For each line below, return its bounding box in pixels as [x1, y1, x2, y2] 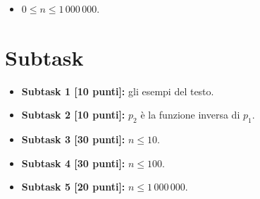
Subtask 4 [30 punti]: [21, 155, 125, 170]
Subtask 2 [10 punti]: [21, 107, 125, 122]
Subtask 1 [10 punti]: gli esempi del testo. [21, 83, 214, 98]
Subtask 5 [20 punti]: [21, 179, 125, 194]
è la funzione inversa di [140, 107, 240, 122]
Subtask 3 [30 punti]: [21, 132, 125, 147]
